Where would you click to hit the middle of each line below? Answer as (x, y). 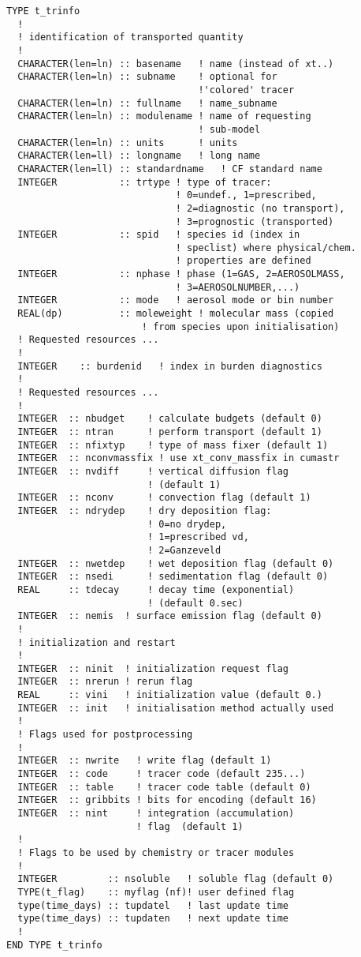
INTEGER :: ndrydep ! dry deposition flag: (145, 510)
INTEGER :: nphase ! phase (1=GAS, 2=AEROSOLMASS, (181, 274)
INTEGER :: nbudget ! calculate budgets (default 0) (170, 419)
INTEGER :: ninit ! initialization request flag (153, 668)
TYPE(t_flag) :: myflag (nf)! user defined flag (156, 892)
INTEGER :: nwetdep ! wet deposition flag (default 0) (176, 563)
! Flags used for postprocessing (105, 735)
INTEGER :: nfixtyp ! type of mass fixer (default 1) (173, 445)
